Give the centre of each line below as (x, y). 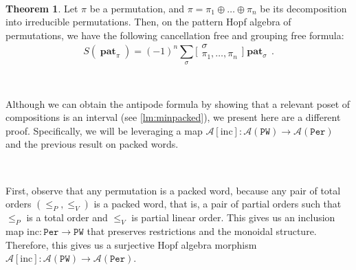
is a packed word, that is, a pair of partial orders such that (218, 204)
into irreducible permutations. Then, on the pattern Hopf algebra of (148, 22)
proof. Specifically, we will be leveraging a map (104, 130)
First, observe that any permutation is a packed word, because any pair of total (173, 190)
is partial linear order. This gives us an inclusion (233, 217)
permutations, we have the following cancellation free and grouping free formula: (175, 35)
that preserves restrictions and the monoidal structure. (202, 230)
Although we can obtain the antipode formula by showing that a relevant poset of (178, 103)
